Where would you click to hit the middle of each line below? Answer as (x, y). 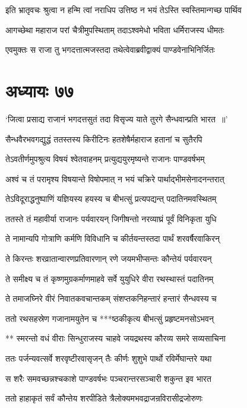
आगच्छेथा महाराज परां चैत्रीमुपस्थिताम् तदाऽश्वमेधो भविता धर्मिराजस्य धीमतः (115, 29)
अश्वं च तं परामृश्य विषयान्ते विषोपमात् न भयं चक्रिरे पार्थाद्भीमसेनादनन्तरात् (115, 178)
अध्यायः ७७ (40, 90)
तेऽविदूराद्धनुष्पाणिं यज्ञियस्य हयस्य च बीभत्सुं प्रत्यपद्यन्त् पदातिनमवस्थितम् (111, 199)
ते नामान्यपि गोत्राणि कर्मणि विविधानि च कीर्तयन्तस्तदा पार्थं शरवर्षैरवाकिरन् (113, 238)
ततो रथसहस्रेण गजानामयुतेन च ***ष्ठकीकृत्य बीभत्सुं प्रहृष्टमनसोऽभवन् (110, 318)
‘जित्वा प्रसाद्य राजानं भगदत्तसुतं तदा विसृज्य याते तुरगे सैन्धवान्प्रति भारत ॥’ (117, 118)
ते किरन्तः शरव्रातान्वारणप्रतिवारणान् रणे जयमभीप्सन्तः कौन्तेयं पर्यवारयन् (109, 259)
